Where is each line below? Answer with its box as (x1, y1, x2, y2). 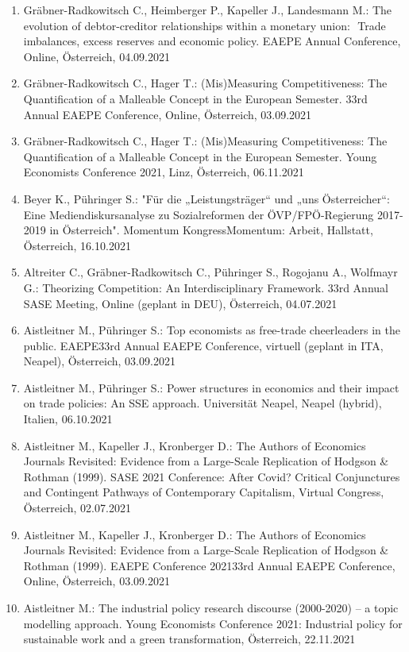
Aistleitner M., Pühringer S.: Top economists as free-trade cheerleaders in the (23, 322, 400, 338)
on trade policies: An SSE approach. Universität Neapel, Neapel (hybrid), (23, 395, 382, 411)
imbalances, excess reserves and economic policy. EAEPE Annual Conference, (23, 33, 401, 49)
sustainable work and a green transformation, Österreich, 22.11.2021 (23, 631, 356, 647)
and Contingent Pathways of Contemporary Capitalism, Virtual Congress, (23, 484, 384, 500)
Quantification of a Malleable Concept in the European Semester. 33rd (23, 90, 368, 106)
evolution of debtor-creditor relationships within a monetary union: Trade (23, 17, 386, 33)
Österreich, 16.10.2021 (23, 237, 131, 253)
